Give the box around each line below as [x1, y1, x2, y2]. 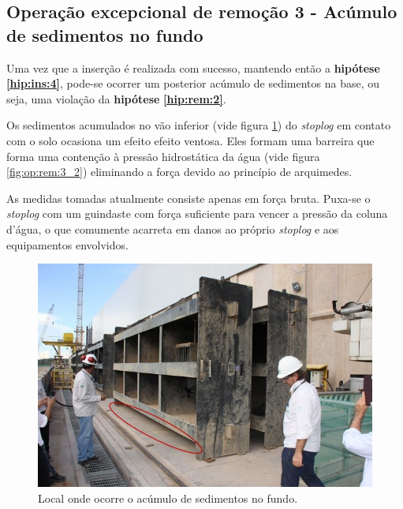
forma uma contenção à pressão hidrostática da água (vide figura [6, 148, 320, 164]
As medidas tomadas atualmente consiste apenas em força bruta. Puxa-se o [6, 189, 371, 206]
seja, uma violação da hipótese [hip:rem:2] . [6, 90, 226, 107]
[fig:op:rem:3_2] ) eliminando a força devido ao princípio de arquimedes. [6, 163, 353, 180]
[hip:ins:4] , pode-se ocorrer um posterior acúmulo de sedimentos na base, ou [6, 75, 380, 92]
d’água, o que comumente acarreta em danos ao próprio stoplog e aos [6, 220, 339, 237]
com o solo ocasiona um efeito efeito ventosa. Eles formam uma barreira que [6, 132, 375, 148]
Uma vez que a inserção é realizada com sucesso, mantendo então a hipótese [6, 59, 380, 76]
